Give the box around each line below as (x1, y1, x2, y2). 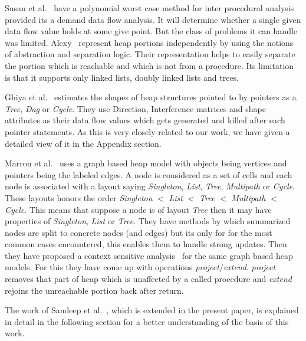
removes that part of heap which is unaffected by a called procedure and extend (5, 273, 292, 285)
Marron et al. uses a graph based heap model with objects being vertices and (5, 157, 287, 169)
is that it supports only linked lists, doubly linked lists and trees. (5, 71, 239, 83)
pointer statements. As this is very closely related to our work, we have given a (5, 125, 290, 137)
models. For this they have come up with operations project (5, 261, 219, 273)
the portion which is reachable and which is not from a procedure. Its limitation (5, 59, 294, 71)
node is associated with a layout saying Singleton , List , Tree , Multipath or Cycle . (5, 180, 295, 192)
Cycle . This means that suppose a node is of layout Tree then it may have (5, 203, 272, 215)
